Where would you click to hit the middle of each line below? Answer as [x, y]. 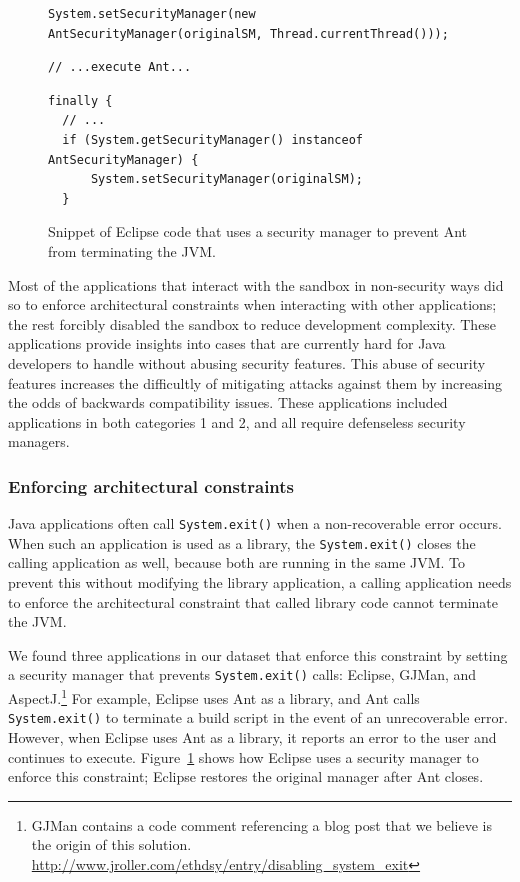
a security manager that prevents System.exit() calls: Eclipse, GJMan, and [242, 674]
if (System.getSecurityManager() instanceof [212, 139]
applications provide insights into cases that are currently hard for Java [227, 343]
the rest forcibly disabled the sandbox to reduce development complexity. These [252, 323]
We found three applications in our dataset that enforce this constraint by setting [258, 654]
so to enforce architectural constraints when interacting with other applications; [252, 304]
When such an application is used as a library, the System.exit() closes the [242, 542]
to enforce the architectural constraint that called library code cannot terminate [253, 601]
